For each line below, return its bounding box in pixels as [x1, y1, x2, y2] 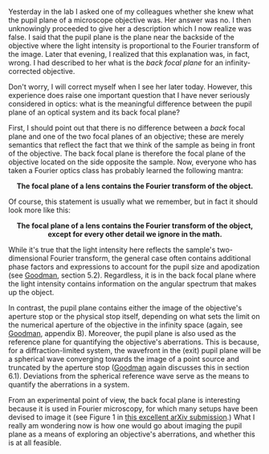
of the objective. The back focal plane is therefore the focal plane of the [8, 148, 247, 158]
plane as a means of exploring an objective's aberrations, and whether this [8, 429, 255, 439]
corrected [8, 67, 42, 75]
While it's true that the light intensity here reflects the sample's [8, 245, 216, 254]
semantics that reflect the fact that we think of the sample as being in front [8, 140, 255, 149]
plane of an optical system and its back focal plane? [8, 107, 181, 117]
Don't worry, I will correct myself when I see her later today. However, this [8, 82, 253, 91]
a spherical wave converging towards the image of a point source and [8, 355, 239, 363]
